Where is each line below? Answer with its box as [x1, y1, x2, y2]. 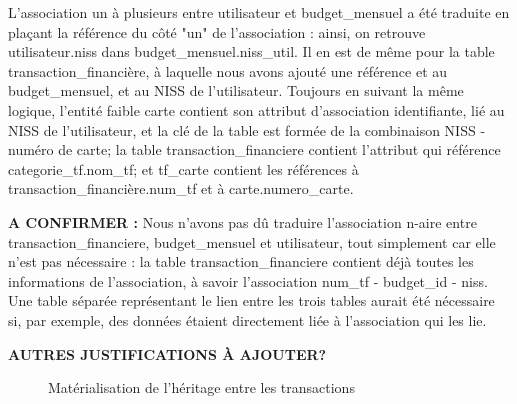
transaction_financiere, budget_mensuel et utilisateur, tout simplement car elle [8, 231, 496, 252]
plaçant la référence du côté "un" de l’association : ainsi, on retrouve [8, 21, 426, 42]
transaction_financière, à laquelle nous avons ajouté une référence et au [8, 60, 448, 81]
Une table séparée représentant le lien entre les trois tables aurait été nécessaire [8, 290, 495, 311]
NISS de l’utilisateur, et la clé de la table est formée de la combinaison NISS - [8, 119, 486, 140]
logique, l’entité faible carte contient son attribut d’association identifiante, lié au [8, 99, 505, 120]
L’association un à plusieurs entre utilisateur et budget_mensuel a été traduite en [8, 2, 510, 22]
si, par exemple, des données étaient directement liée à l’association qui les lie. [8, 309, 487, 330]
